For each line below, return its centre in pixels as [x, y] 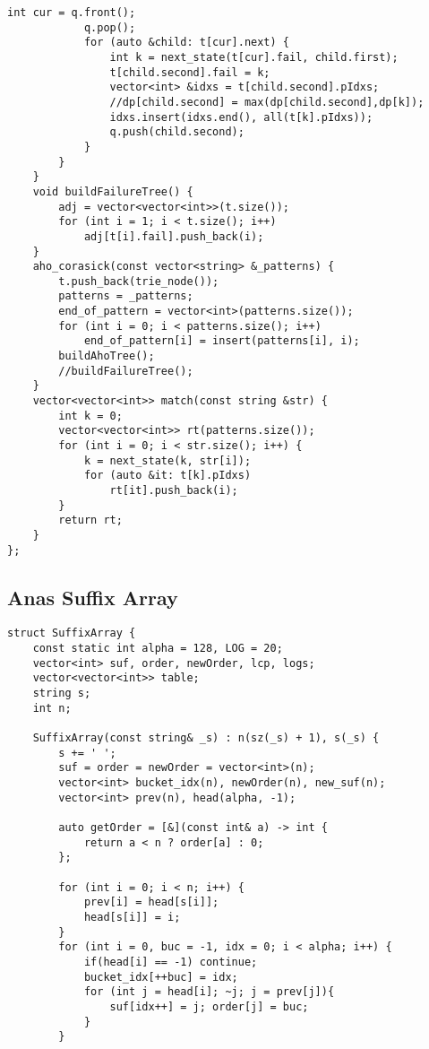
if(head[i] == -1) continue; [171, 962]
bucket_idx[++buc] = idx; [161, 977]
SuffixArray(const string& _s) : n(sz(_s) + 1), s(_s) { [206, 738]
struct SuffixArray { [72, 633]
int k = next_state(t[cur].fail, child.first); [254, 57]
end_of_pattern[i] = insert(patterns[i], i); [222, 341]
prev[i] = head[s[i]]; [151, 902]
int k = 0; [90, 416]
